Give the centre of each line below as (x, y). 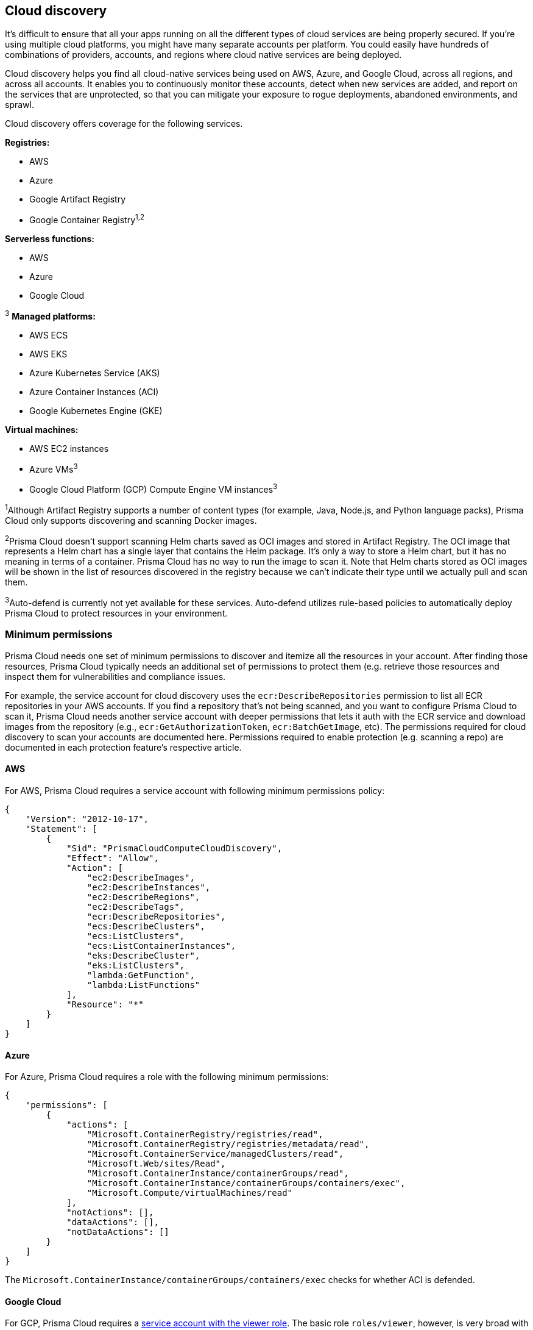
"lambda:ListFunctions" (143, 985)
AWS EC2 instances (69, 448)
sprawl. (19, 105)
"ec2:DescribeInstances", (149, 887)
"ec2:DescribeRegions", (143, 897)
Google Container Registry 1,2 (87, 219)
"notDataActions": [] (118, 1232)
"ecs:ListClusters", (136, 936)
